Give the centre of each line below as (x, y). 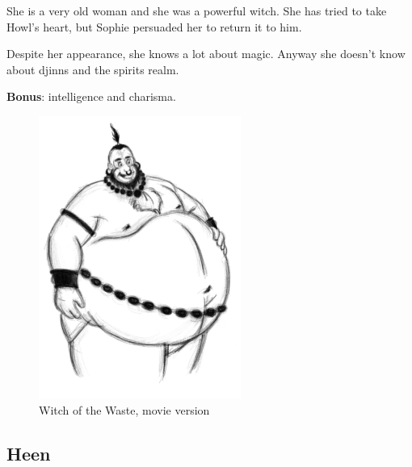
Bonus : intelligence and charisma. (91, 96)
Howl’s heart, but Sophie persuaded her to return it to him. (154, 26)
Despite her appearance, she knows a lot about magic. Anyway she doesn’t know (206, 54)
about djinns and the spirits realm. (93, 69)
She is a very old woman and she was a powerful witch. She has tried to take (197, 10)
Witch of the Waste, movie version (124, 409)
